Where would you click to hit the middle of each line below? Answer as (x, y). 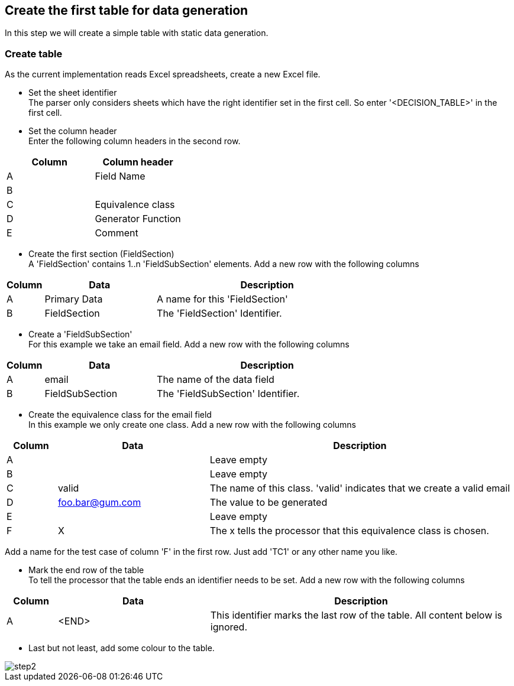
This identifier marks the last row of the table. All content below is (356, 615)
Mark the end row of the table (86, 570)
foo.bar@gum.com (99, 503)
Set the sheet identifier (73, 93)
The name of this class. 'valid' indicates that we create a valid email (360, 488)
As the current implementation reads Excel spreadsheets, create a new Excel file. (163, 74)
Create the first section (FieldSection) (101, 254)
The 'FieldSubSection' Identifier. (228, 394)
